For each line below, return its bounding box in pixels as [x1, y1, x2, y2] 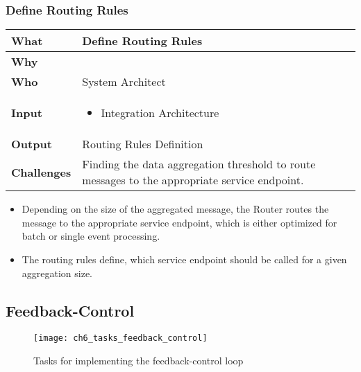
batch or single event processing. [22, 229, 160, 243]
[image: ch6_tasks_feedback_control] [33, 333, 208, 344]
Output [11, 136, 52, 152]
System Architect [82, 73, 166, 90]
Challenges [11, 163, 72, 180]
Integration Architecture [101, 105, 219, 121]
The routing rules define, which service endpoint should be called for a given [22, 252, 347, 266]
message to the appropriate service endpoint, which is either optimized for [22, 215, 337, 229]
